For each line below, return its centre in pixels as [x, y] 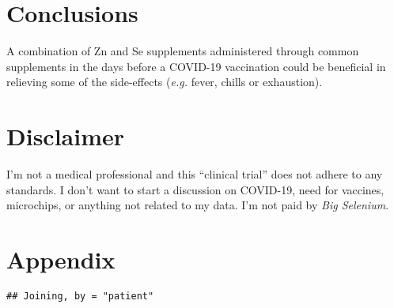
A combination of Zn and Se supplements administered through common [183, 51]
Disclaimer [66, 136]
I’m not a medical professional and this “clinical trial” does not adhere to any [195, 174]
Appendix [61, 259]
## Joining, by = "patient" [80, 296]
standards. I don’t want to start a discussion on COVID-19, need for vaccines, [195, 189]
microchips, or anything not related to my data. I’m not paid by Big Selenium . [198, 205]
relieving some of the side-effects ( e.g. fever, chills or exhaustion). [165, 82]
